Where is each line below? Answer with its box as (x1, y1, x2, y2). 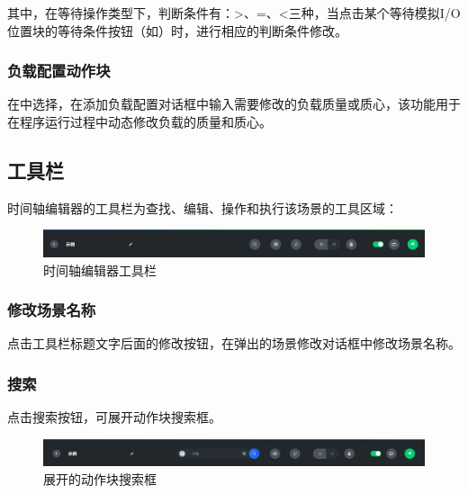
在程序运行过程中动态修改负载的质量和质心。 (7, 112, 272, 130)
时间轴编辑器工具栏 (43, 260, 157, 279)
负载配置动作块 (7, 59, 111, 82)
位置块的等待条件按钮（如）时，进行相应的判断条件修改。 (7, 21, 347, 40)
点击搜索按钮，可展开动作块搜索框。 (7, 408, 221, 427)
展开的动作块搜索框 (43, 469, 157, 488)
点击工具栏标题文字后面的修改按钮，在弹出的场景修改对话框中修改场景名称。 (7, 334, 461, 353)
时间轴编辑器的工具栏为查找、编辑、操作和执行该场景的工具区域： (7, 198, 398, 217)
